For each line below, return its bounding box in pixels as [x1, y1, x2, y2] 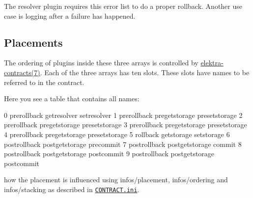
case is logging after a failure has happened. [4, 10, 136, 21]
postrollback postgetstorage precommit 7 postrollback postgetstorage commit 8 [4, 139, 242, 149]
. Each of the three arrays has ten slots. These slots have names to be [40, 67, 250, 77]
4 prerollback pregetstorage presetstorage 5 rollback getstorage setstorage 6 [4, 129, 230, 139]
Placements [4, 34, 63, 50]
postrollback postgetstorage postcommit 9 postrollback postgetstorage [4, 148, 215, 159]
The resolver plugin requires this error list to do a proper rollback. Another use [4, 1, 242, 11]
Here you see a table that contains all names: [4, 93, 140, 104]
